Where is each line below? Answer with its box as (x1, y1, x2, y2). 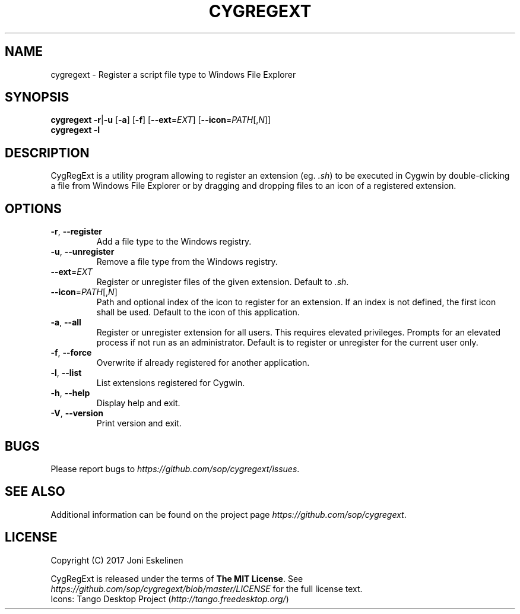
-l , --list (50, 368, 82, 378)
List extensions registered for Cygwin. (96, 378, 245, 388)
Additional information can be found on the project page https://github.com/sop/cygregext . (50, 509, 407, 520)
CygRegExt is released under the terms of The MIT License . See (50, 573, 303, 584)
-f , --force (50, 347, 92, 358)
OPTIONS (5, 201, 62, 216)
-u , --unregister (50, 246, 115, 257)
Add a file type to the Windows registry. (96, 236, 252, 247)
